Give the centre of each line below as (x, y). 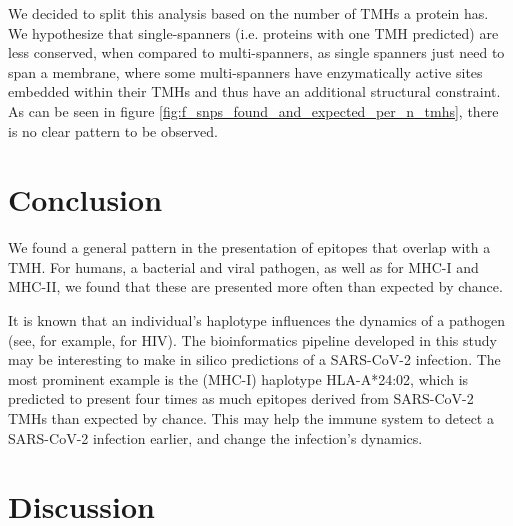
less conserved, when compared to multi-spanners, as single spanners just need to (256, 52)
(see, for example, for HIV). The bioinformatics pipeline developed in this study (252, 339)
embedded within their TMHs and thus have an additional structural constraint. (254, 91)
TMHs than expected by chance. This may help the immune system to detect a (251, 418)
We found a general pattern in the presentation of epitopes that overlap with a (249, 247)
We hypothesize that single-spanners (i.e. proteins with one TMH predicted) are (253, 32)
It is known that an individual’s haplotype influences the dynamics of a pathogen (256, 320)
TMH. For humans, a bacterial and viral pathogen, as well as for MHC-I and (243, 266)
